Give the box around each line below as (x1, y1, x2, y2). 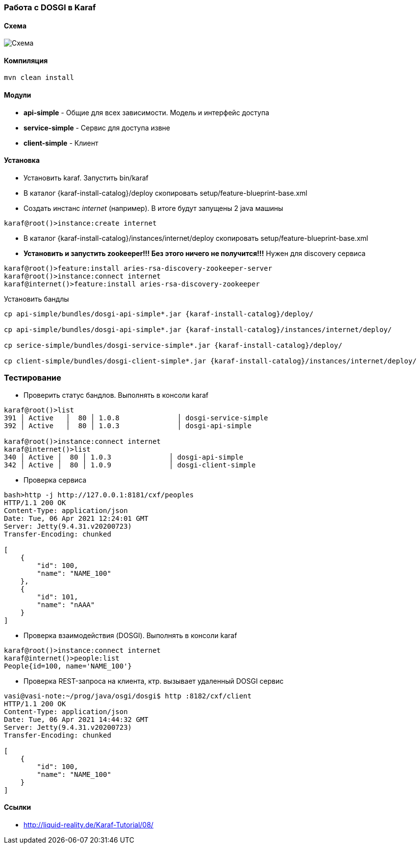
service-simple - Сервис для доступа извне (23, 123, 170, 132)
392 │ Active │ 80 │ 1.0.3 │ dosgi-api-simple (4, 421, 252, 430)
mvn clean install (4, 74, 74, 82)
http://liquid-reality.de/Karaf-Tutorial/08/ (23, 820, 154, 829)
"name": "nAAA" (37, 600, 95, 609)
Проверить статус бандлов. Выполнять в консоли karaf (23, 390, 209, 399)
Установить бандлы (4, 294, 69, 303)
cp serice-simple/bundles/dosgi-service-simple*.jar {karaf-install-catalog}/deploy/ (4, 341, 343, 349)
